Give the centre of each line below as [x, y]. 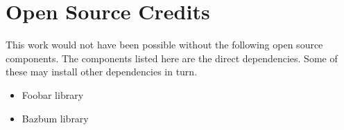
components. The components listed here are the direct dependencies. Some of [172, 58]
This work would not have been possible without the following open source [164, 45]
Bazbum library [55, 118]
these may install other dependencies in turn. [102, 72]
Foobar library [53, 94]
